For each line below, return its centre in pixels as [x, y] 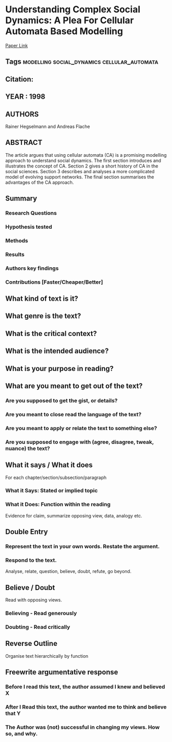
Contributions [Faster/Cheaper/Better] [54, 282]
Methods [17, 240]
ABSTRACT [24, 143]
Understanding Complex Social [73, 10]
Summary [21, 199]
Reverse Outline [31, 644]
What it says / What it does [49, 465]
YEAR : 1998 [25, 97]
